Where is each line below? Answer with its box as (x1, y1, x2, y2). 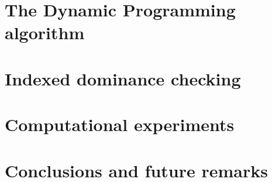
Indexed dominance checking (5, 66, 241, 90)
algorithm (5, 20, 85, 44)
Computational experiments (5, 112, 235, 136)
